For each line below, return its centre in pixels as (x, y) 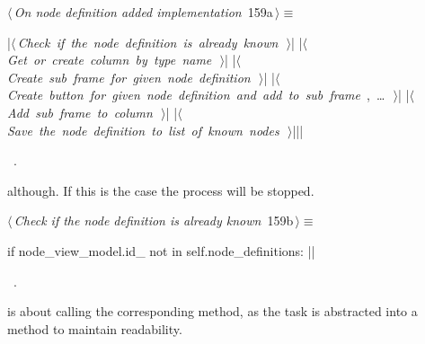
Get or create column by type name (110, 60)
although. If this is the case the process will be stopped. (161, 190)
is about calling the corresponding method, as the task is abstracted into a (212, 311)
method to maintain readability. (95, 328)
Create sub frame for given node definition (129, 77)
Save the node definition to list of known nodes (143, 130)
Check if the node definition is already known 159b (154, 221)
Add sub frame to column (80, 112)
